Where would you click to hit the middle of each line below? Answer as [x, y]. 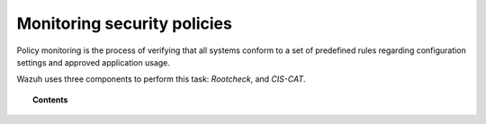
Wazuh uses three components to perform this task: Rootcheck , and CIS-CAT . [161, 79]
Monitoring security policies [125, 23]
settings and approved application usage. [94, 62]
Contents [50, 100]
